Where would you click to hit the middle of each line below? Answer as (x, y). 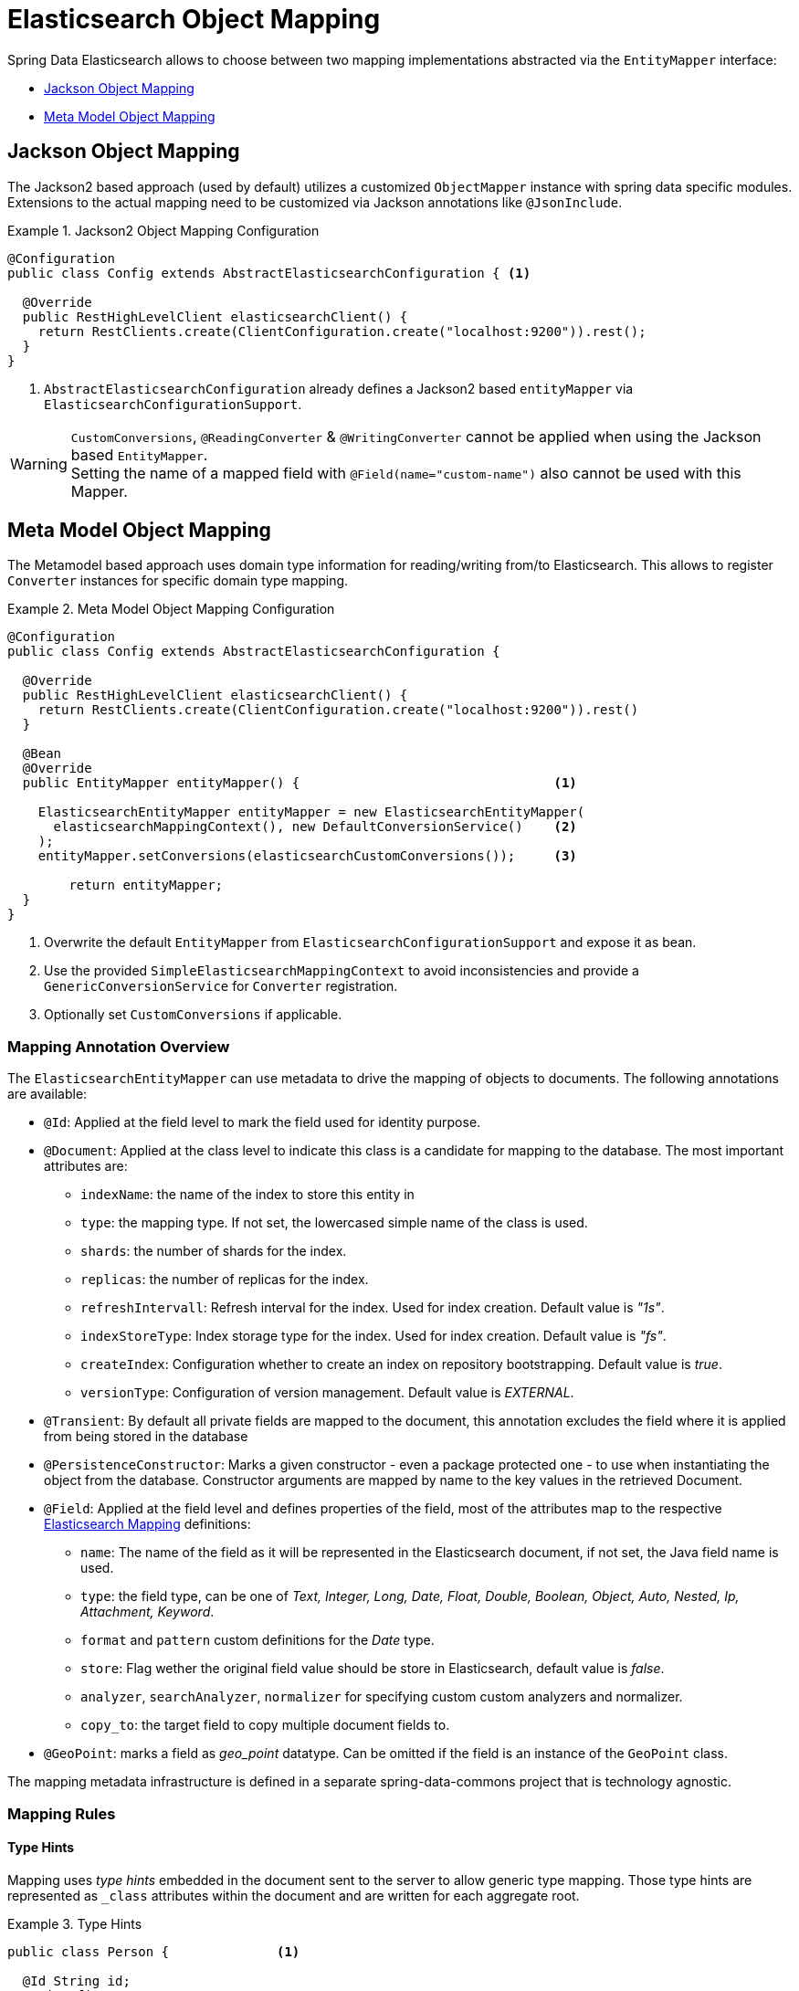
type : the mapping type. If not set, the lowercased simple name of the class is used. (334, 1223)
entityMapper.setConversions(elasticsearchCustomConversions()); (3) (307, 856)
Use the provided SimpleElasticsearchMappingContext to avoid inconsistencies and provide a (342, 971)
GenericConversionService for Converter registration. (221, 986)
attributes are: (86, 1166)
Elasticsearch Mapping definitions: (147, 1524)
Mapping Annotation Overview (119, 1046)
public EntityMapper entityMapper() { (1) (300, 783)
